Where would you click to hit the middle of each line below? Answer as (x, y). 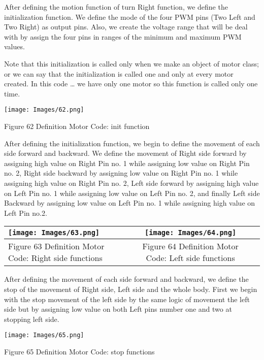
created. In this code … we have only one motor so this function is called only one (131, 84)
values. (14, 46)
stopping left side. (32, 319)
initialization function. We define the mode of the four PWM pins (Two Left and (130, 17)
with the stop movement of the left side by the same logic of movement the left (127, 299)
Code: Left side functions (190, 258)
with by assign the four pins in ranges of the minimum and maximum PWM (123, 36)
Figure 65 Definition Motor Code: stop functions (79, 351)
